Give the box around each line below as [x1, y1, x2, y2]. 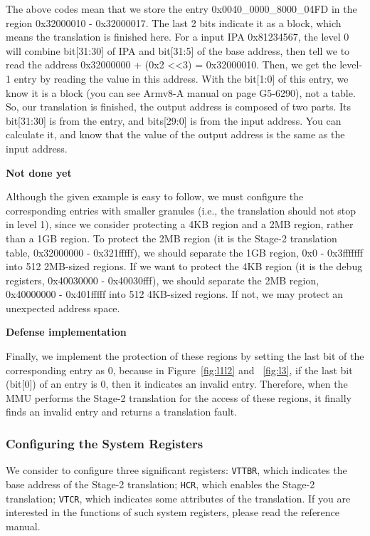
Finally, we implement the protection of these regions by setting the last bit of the [6, 349, 364, 364]
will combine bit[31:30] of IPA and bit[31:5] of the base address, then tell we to [6, 43, 350, 58]
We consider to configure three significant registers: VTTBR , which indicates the [6, 463, 347, 478]
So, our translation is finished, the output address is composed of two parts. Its [6, 99, 351, 114]
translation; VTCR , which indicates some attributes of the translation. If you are [6, 490, 351, 505]
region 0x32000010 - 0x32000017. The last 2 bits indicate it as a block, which [6, 15, 342, 30]
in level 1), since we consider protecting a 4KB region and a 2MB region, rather [6, 217, 354, 232]
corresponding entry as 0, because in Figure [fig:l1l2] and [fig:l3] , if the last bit [6, 362, 353, 377]
